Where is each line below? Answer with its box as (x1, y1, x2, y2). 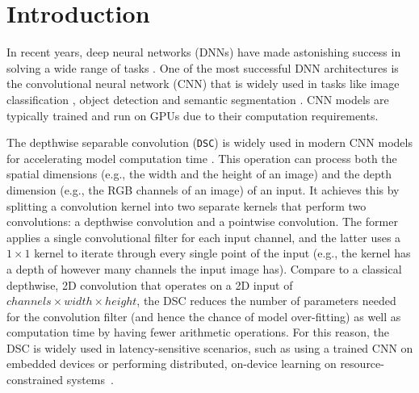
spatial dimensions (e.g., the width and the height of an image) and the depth (6, 165, 392, 182)
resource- (340, 355, 384, 372)
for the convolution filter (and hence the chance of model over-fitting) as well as (6, 307, 401, 324)
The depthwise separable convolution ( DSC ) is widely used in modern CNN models (6, 134, 413, 151)
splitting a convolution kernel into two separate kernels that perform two (6, 197, 367, 214)
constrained (6, 371, 64, 388)
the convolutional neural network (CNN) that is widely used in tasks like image (6, 75, 400, 92)
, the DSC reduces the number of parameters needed (136, 292, 396, 309)
